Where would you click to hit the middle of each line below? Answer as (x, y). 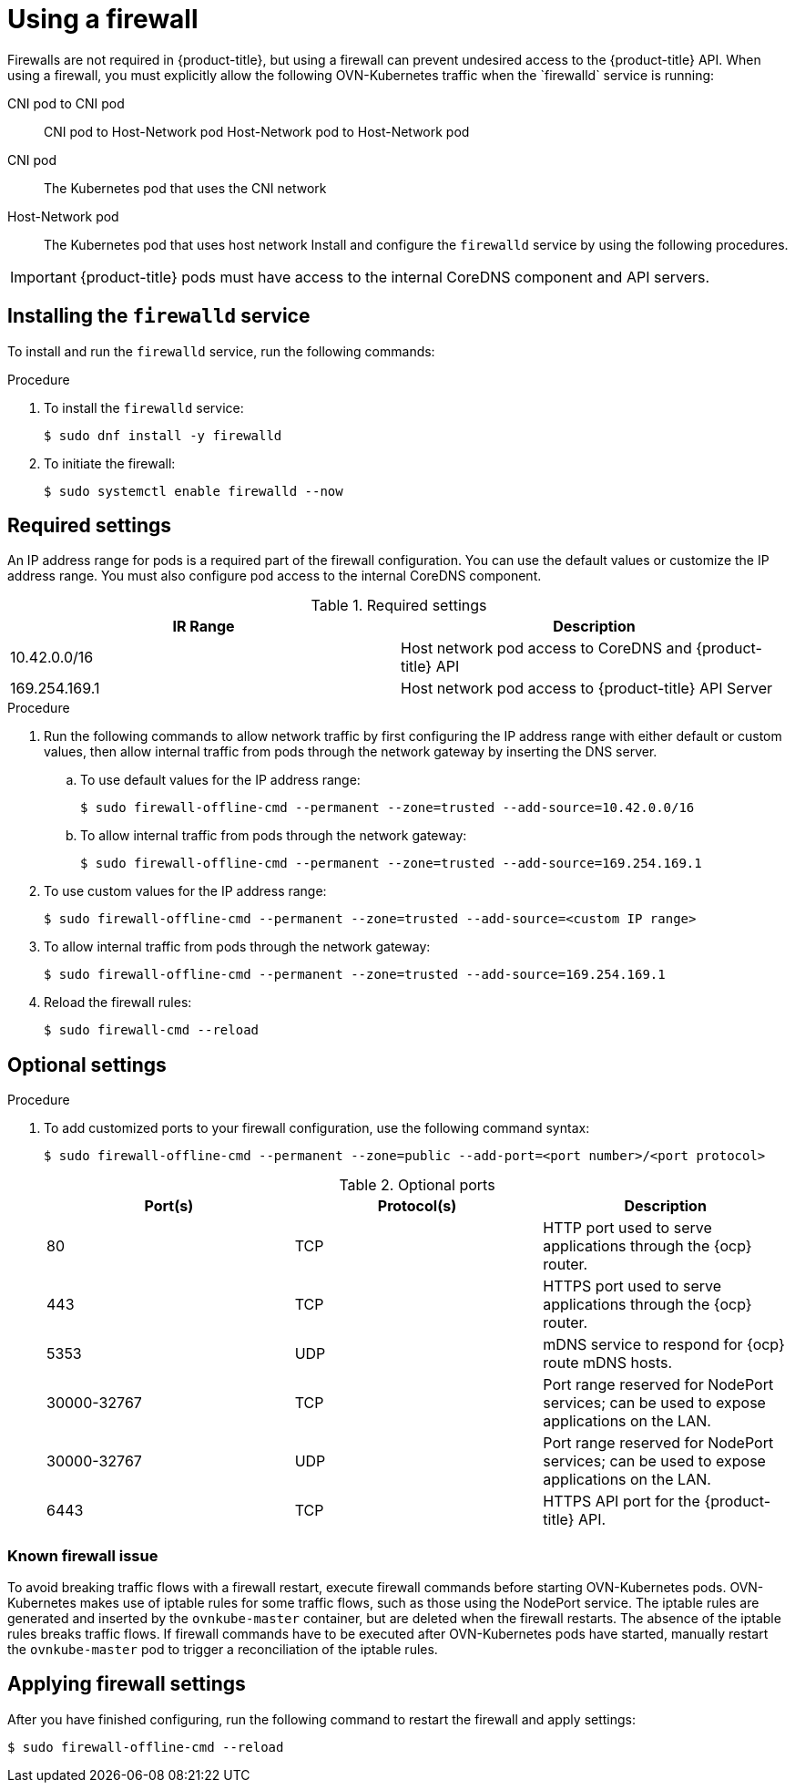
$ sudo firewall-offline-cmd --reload (146, 1747)
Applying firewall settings (127, 1684)
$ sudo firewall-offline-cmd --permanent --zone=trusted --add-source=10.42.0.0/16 (387, 808)
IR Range (204, 627)
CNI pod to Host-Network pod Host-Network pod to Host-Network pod (257, 131)
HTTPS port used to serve (632, 1286)
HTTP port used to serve (627, 1228)
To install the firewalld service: (144, 407)
